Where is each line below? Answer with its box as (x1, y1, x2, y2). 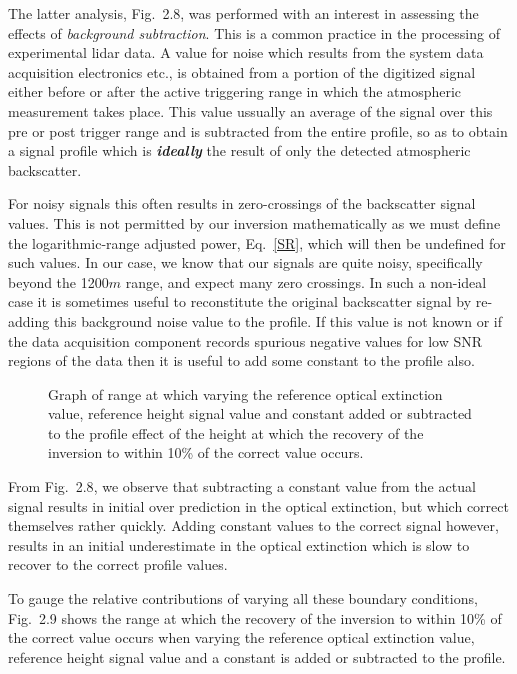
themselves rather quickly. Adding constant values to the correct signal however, (8, 515, 499, 536)
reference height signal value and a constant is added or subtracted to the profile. (8, 646, 506, 667)
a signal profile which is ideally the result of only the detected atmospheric (8, 140, 471, 161)
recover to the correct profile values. (8, 554, 228, 575)
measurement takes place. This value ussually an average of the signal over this (8, 100, 493, 121)
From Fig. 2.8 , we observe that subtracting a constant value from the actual (8, 476, 476, 497)
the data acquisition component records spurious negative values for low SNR (8, 330, 483, 351)
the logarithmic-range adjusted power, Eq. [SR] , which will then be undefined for (8, 232, 506, 253)
